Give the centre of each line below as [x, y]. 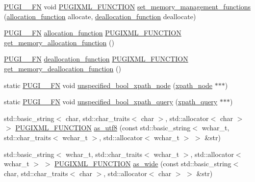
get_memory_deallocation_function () [63, 68]
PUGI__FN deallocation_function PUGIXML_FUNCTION [96, 59]
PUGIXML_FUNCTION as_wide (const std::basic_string [143, 164]
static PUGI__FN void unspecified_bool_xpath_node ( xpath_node [108, 85]
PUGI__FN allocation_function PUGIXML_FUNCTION [93, 33]
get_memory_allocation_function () [59, 42]
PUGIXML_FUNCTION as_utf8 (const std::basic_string [103, 128]
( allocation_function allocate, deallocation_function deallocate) [100, 16]
